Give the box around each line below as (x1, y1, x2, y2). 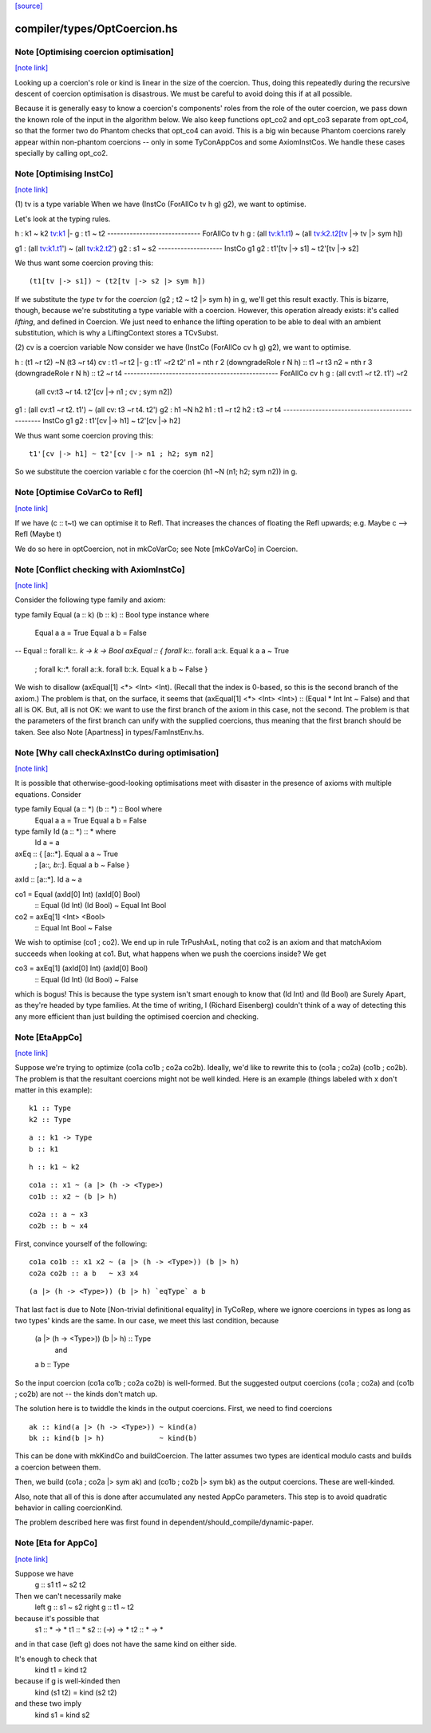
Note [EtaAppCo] (14, 1031, 83, 1042)
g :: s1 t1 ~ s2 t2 (34, 1580, 86, 1589)
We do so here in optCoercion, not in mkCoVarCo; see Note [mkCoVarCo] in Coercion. (14, 544, 299, 553)
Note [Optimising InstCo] (14, 168, 113, 179)
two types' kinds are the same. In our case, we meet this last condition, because (14, 1315, 279, 1325)
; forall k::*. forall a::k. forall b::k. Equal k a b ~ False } (34, 664, 208, 674)
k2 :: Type (29, 1115, 72, 1124)
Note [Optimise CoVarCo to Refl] (14, 487, 143, 498)
